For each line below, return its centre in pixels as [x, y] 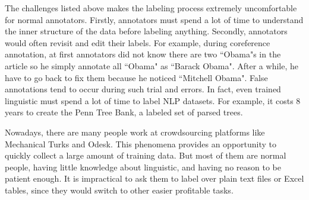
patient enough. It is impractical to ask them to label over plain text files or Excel [154, 178]
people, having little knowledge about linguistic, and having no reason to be [143, 167]
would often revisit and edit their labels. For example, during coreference [138, 42]
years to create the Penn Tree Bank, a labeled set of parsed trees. [124, 112]
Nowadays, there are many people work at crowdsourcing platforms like [135, 132]
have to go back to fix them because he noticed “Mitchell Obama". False [136, 77]
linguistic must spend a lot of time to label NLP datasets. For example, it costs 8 [153, 100]
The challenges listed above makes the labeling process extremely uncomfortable [151, 8]
